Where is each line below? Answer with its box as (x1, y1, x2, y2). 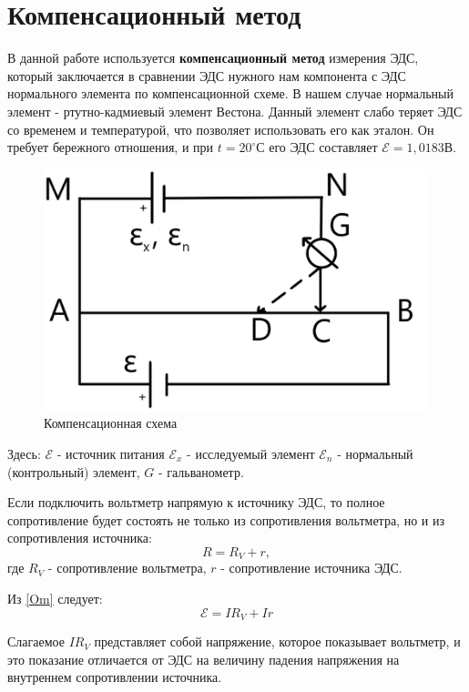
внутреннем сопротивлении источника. (7, 667, 222, 687)
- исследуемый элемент (187, 444, 315, 463)
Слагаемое (7, 632, 65, 651)
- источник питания (56, 444, 165, 463)
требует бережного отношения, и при (7, 137, 214, 157)
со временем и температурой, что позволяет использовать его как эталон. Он (7, 119, 434, 138)
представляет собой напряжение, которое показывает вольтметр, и (94, 632, 461, 651)
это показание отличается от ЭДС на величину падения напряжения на (7, 649, 400, 668)
